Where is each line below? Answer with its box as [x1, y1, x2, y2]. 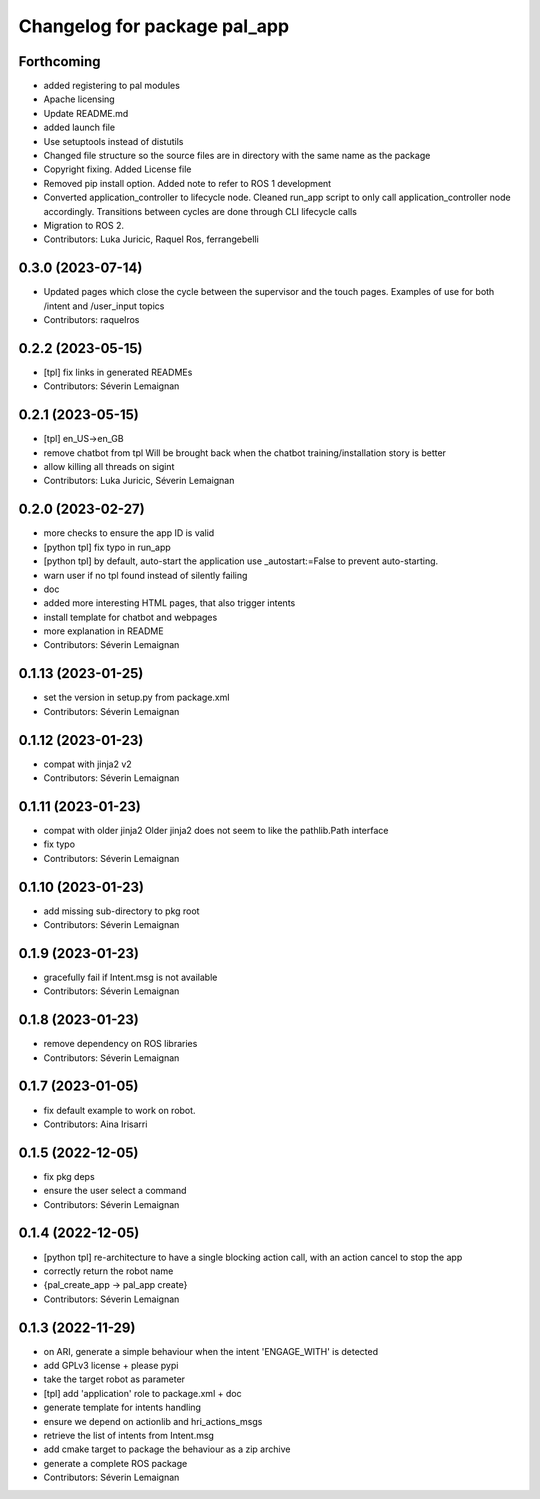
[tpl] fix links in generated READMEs [43, 366, 193, 378]
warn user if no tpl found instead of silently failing [43, 569, 248, 581]
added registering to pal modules [43, 80, 180, 92]
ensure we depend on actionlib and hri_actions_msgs [43, 1415, 263, 1427]
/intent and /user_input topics [43, 300, 165, 312]
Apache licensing [43, 93, 115, 105]
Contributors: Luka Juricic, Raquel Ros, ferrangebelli [43, 233, 259, 245]
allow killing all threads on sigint [43, 461, 175, 473]
